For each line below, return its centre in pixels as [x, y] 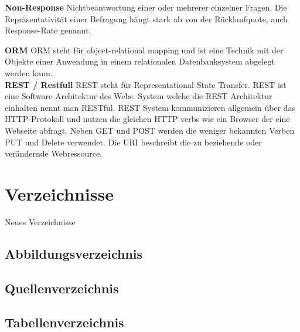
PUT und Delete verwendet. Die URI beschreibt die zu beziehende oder [133, 142]
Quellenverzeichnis [62, 288]
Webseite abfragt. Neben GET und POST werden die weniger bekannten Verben [150, 130]
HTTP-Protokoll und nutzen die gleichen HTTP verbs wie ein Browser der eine [147, 119]
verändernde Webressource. [53, 153]
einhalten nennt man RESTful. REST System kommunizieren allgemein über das [150, 107]
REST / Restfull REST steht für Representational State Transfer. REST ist [146, 84]
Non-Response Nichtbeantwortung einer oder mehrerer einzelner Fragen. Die [146, 7]
